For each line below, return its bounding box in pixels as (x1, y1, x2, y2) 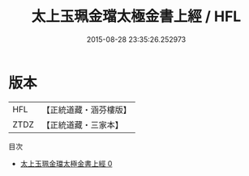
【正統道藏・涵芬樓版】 (41, 104, 132, 115)
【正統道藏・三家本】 (41, 119, 124, 130)
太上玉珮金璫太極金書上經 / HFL (31, 7, 242, 26)
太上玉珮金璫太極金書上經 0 (19, 158, 113, 168)
